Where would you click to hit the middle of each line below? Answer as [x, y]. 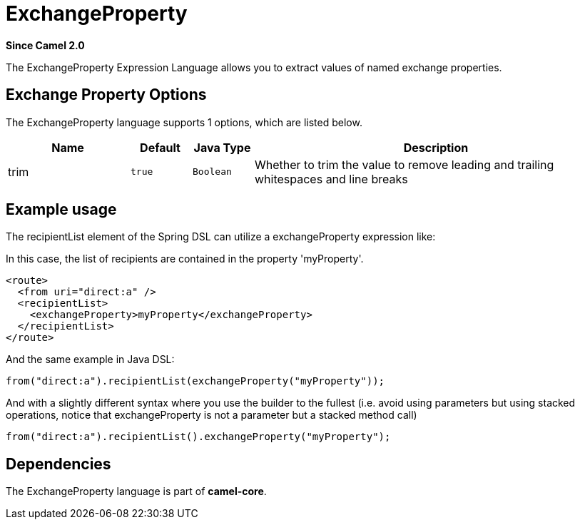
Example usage [61, 210]
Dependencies [58, 464]
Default [160, 147]
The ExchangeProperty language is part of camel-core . [136, 491]
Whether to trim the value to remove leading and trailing [405, 164]
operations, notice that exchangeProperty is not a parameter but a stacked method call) [212, 415]
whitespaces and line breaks [331, 179]
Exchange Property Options [106, 95]
